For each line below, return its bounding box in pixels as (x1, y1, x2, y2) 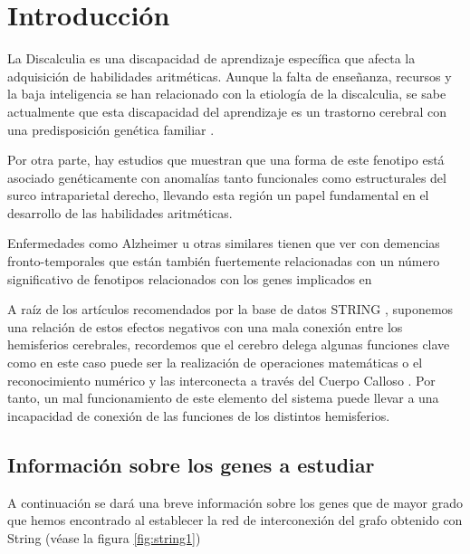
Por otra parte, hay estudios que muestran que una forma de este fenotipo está (7, 150, 445, 169)
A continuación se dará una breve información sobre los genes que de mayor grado (7, 492, 463, 511)
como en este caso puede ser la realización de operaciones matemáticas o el (7, 353, 423, 372)
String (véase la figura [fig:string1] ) (7, 528, 201, 547)
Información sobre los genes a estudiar (7, 450, 375, 478)
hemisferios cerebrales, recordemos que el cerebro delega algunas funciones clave (7, 335, 450, 354)
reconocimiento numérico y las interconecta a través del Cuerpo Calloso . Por (7, 370, 436, 389)
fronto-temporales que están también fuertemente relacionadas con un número (7, 252, 440, 271)
